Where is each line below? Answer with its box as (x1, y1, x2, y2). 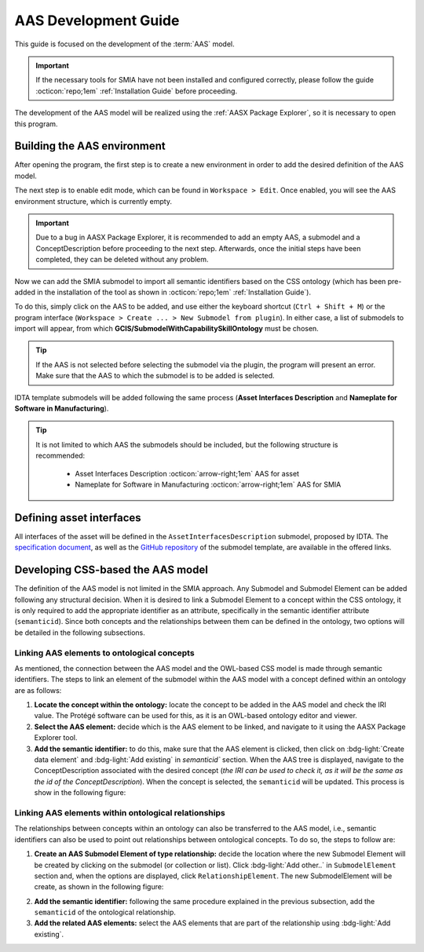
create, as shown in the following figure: (34, 882, 164, 892)
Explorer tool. (34, 733, 78, 742)
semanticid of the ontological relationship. (34, 907, 177, 917)
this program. (14, 119, 58, 129)
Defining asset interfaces (14, 511, 141, 524)
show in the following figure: (34, 788, 126, 797)
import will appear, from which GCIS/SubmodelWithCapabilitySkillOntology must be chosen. (14, 324, 320, 334)
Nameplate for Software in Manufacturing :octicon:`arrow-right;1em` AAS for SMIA (75, 480, 342, 489)
